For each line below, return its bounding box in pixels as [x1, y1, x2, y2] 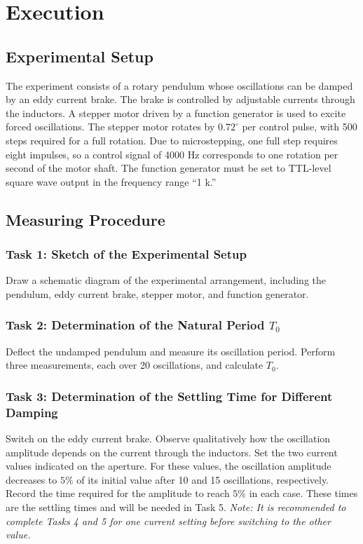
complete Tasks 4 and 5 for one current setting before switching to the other [6, 513, 331, 528]
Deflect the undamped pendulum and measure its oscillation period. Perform [6, 344, 336, 358]
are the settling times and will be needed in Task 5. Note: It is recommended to [6, 500, 346, 515]
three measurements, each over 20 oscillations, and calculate [6, 358, 263, 372]
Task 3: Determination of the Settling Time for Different [6, 387, 333, 404]
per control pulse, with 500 [242, 119, 357, 134]
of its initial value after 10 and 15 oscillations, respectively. [76, 472, 329, 487]
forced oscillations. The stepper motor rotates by [6, 119, 215, 134]
